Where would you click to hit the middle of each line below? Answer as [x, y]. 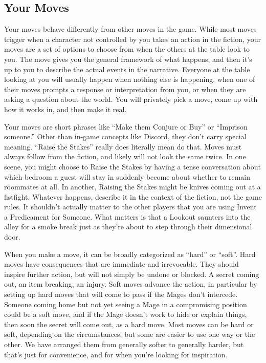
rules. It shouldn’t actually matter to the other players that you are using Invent [130, 207]
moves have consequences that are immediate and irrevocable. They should [121, 264]
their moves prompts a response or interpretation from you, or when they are [125, 89]
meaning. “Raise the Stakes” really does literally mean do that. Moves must [123, 146]
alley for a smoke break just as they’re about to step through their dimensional [128, 227]
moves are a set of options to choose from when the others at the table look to [127, 49]
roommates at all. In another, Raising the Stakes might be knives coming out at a [132, 187]
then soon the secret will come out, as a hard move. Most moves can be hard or [129, 324]
